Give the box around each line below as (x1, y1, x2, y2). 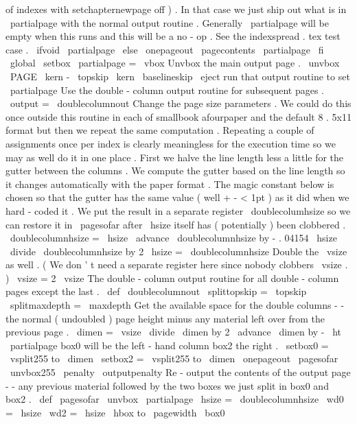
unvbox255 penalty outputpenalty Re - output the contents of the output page (10, 365, 351, 379)
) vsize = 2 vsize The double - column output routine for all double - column (5, 270, 339, 285)
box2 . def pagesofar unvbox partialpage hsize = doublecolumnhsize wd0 (5, 392, 344, 406)
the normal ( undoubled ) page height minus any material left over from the (5, 311, 325, 325)
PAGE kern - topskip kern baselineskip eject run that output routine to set (10, 69, 350, 83)
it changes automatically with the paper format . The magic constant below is (5, 176, 334, 191)
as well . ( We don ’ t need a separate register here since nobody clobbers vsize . (5, 257, 348, 272)
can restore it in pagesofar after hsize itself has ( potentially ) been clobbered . (5, 217, 346, 231)
